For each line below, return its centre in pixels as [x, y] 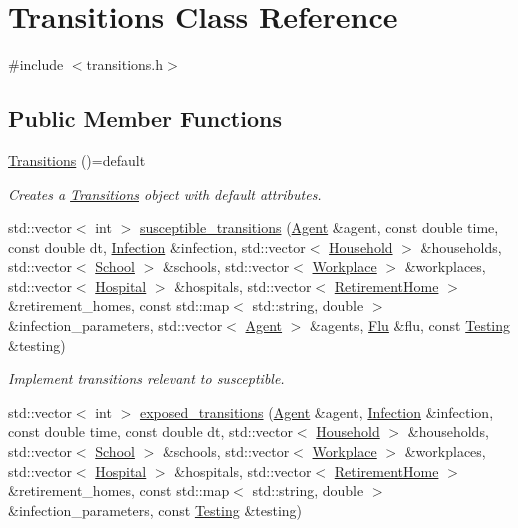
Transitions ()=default [77, 159]
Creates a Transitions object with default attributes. [165, 193]
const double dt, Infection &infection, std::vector [157, 246]
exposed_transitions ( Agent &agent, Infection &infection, [316, 411]
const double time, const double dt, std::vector [150, 431]
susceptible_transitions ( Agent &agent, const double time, [319, 227]
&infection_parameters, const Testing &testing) [155, 509]
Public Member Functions [145, 118]
